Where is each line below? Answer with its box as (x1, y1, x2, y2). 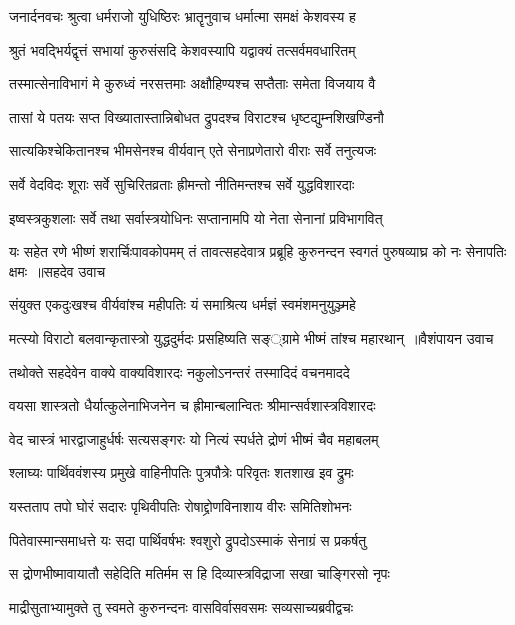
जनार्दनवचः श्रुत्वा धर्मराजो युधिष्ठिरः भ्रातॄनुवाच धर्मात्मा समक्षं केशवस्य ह (9, 6, 356, 26)
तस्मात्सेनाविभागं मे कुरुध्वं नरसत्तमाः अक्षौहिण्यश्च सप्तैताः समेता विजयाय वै (9, 73, 376, 94)
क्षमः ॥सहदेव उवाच (9, 260, 106, 281)
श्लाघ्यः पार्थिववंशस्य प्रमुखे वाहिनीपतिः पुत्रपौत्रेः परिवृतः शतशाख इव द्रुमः (9, 462, 354, 483)
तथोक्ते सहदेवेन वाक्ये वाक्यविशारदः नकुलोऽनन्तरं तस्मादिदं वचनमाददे (9, 361, 350, 382)
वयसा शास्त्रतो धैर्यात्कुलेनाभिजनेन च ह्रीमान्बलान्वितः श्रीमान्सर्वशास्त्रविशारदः (9, 395, 376, 416)
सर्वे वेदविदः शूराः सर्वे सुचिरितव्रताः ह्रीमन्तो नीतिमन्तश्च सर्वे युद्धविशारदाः (9, 173, 355, 194)
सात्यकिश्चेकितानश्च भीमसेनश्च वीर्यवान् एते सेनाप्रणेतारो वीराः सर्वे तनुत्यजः (9, 140, 377, 161)
